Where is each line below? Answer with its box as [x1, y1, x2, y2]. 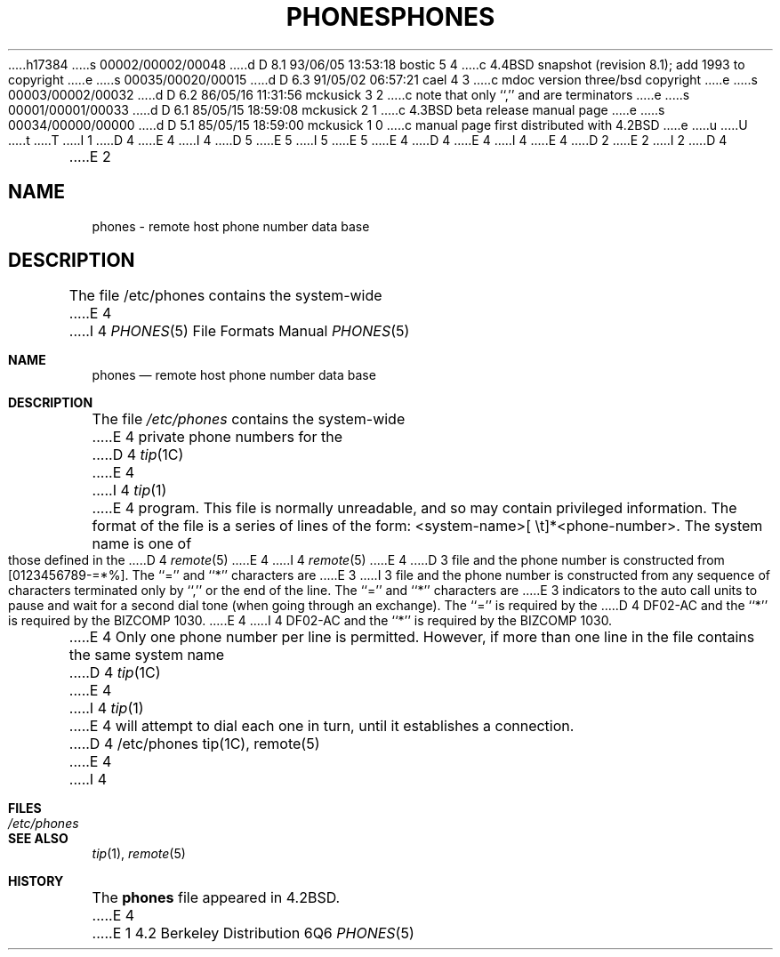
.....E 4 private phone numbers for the [92, 428, 342, 446]
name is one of [92, 535, 192, 553]
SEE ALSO [8, 831, 68, 847]
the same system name [68, 646, 225, 664]
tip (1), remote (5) [92, 846, 186, 862]
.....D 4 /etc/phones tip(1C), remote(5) [68, 735, 320, 753]
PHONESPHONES [285, 2, 495, 32]
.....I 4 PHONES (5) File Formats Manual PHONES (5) [68, 322, 410, 341]
